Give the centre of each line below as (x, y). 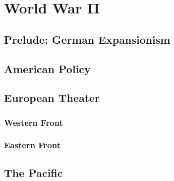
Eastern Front (32, 145)
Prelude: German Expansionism (87, 39)
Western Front (34, 122)
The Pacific (33, 172)
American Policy (47, 68)
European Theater (52, 98)
